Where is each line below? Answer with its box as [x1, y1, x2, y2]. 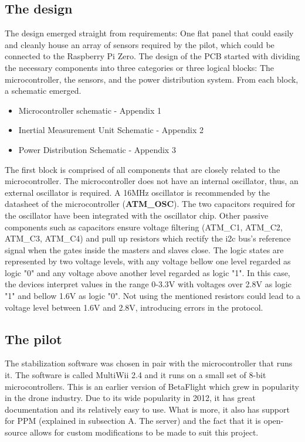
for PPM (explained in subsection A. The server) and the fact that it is [5, 414, 261, 427]
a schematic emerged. [5, 84, 82, 97]
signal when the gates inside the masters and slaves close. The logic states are [5, 243, 284, 256]
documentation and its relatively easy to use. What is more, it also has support [5, 403, 290, 415]
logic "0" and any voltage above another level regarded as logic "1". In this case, [5, 266, 290, 278]
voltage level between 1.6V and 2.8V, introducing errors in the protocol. [5, 301, 263, 313]
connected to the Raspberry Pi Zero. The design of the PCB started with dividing [5, 50, 300, 62]
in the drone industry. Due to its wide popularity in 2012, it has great [5, 392, 256, 404]
